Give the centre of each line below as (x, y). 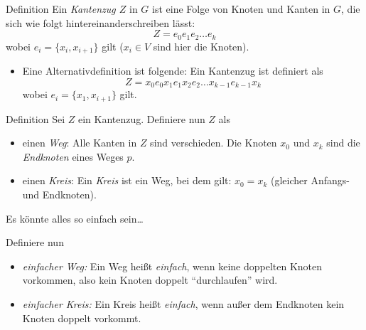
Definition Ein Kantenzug (61, 9)
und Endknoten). (59, 194)
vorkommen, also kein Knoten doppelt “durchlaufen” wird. (150, 280)
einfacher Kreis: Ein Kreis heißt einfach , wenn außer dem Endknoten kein (183, 303)
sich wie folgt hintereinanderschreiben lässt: (101, 22)
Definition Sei (36, 118)
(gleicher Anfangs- (310, 180)
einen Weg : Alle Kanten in (80, 143)
